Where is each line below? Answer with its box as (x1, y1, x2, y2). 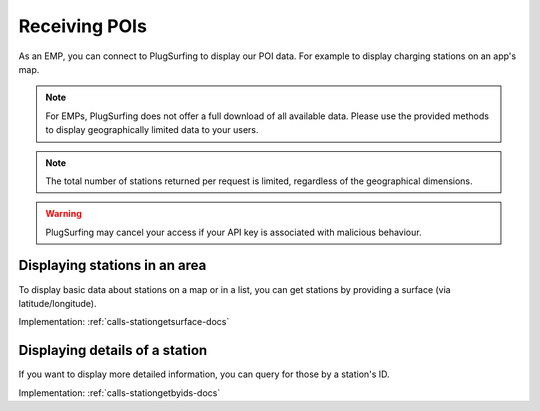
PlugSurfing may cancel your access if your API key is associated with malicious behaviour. (45, 226, 422, 238)
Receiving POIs (18, 15, 147, 37)
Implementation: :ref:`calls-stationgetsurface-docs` (18, 316, 230, 328)
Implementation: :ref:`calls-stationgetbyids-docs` (18, 386, 221, 399)
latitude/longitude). (18, 297, 97, 309)
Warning (45, 208, 82, 220)
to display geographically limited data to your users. (45, 124, 259, 136)
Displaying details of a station (18, 342, 208, 359)
